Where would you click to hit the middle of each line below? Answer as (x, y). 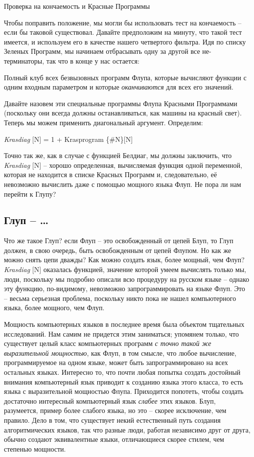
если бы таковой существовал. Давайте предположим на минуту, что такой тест (123, 32)
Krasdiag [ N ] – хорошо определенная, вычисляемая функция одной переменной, (123, 165)
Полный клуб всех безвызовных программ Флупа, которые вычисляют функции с (125, 77)
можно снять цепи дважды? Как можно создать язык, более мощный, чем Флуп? (124, 260)
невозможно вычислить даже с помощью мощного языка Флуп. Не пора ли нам (123, 184)
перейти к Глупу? (30, 194)
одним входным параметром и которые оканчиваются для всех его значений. (119, 87)
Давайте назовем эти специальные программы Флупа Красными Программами (121, 103)
